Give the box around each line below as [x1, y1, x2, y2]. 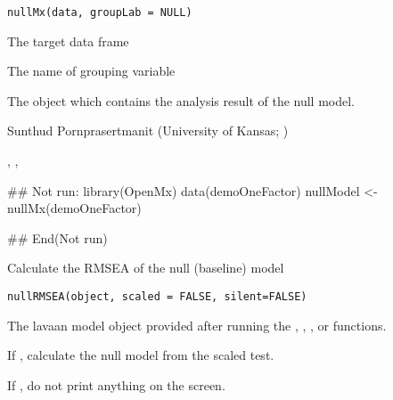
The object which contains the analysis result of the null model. [7, 91, 356, 110]
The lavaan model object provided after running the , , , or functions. [7, 315, 387, 334]
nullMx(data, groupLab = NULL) [7, 6, 192, 19]
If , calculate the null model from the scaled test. [7, 346, 274, 364]
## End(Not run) [7, 228, 108, 247]
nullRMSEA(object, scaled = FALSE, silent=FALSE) [7, 290, 307, 303]
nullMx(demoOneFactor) [7, 199, 142, 217]
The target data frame [7, 31, 129, 50]
